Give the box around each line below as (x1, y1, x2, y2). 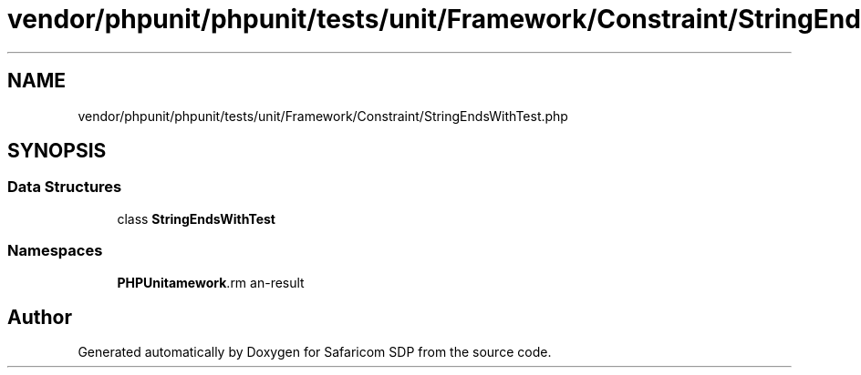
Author (7, 305, 72, 329)
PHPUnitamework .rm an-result (117, 274, 305, 290)
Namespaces (7, 241, 103, 260)
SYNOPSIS (7, 139, 107, 163)
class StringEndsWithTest (117, 210, 275, 227)
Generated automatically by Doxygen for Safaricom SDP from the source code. (78, 344, 552, 360)
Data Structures (7, 177, 122, 197)
